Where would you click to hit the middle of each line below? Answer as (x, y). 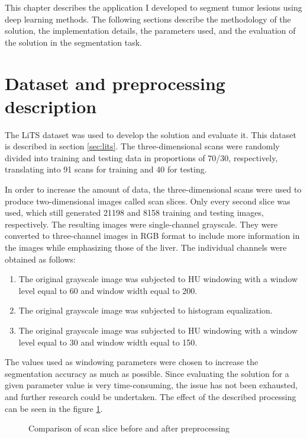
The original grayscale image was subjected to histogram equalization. (146, 310)
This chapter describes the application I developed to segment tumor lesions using (153, 7)
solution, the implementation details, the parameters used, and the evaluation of (150, 31)
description (51, 106)
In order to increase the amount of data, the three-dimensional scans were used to (153, 189)
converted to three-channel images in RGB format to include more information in (152, 236)
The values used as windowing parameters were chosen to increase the (132, 362)
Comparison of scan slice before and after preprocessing (129, 428)
